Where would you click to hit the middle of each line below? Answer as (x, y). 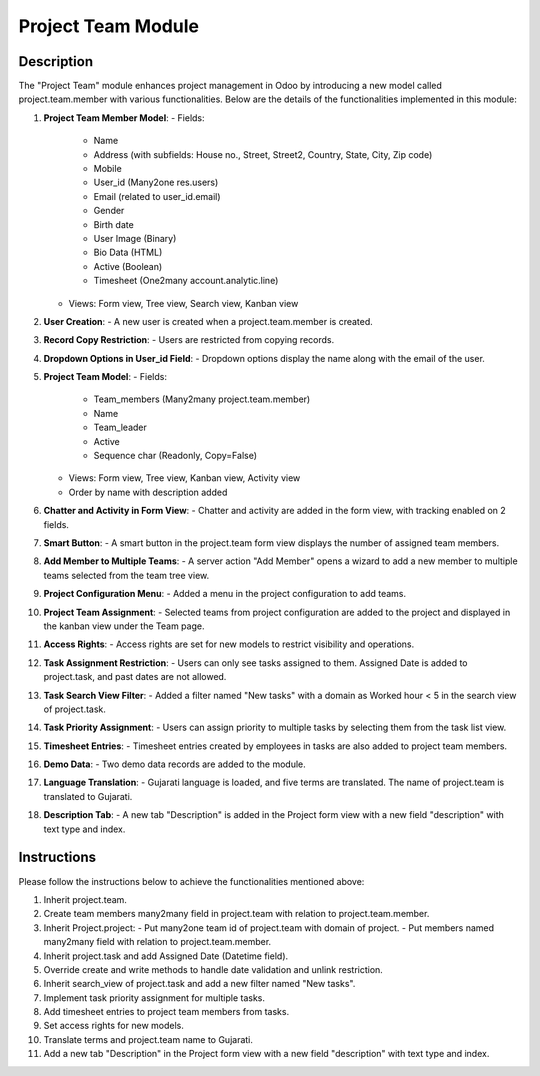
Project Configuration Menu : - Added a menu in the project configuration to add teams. (225, 594)
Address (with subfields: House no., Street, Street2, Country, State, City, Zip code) (263, 154)
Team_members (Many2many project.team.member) (202, 399)
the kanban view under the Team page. (124, 626)
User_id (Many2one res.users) (156, 182)
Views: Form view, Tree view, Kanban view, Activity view (184, 478)
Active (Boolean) (128, 266)
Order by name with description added (148, 492)
